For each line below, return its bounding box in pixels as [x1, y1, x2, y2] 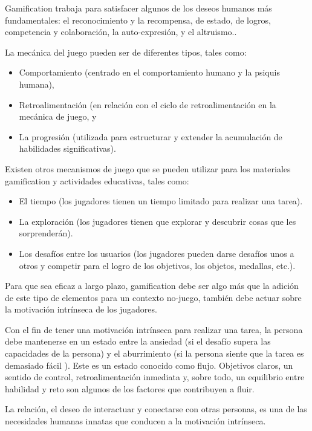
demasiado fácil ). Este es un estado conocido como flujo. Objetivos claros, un [5, 358, 293, 371]
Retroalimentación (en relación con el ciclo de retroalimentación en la [19, 98, 276, 111]
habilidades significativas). [19, 142, 116, 155]
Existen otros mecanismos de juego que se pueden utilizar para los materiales [5, 162, 291, 175]
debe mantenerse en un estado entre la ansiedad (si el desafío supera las [5, 335, 271, 348]
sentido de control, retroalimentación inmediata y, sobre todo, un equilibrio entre [5, 371, 305, 383]
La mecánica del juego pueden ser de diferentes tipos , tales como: [5, 45, 247, 58]
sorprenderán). [19, 227, 73, 239]
